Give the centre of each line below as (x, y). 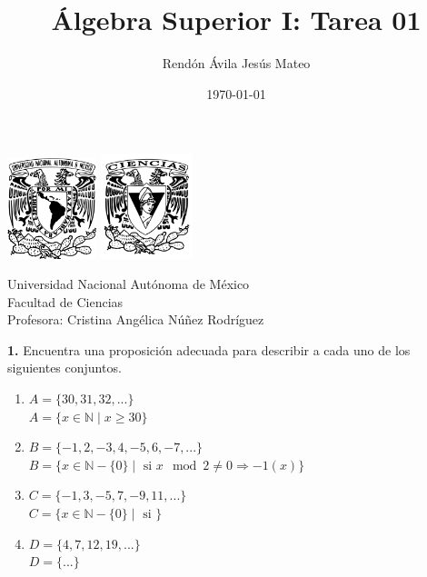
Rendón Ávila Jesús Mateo (236, 63)
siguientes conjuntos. (65, 368)
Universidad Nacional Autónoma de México (129, 284)
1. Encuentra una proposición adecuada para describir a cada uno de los (209, 349)
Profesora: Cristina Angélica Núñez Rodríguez (136, 319)
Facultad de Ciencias (65, 301)
